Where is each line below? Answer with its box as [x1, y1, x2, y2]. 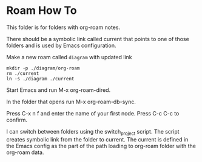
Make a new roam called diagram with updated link [6, 53, 132, 60]
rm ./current [6, 70, 39, 76]
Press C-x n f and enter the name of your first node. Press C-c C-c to [6, 109, 180, 117]
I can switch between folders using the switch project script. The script [6, 128, 180, 137]
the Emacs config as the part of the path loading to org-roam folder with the [6, 142, 196, 149]
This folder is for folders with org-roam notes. [6, 24, 120, 31]
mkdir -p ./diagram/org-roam [6, 65, 80, 71]
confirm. [6, 116, 28, 123]
